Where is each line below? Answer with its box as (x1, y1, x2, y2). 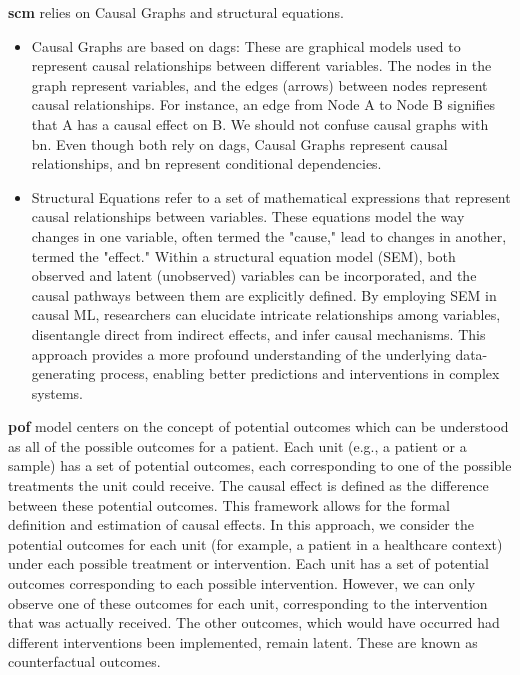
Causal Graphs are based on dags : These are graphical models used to (31, 35, 461, 56)
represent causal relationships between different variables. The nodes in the (31, 55, 492, 76)
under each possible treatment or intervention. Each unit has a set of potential (8, 553, 489, 574)
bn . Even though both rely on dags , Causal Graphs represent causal (31, 133, 448, 154)
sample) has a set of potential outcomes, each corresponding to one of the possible (8, 455, 512, 476)
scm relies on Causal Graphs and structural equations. (8, 2, 344, 22)
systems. (31, 382, 83, 403)
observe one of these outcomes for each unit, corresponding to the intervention (8, 592, 488, 613)
